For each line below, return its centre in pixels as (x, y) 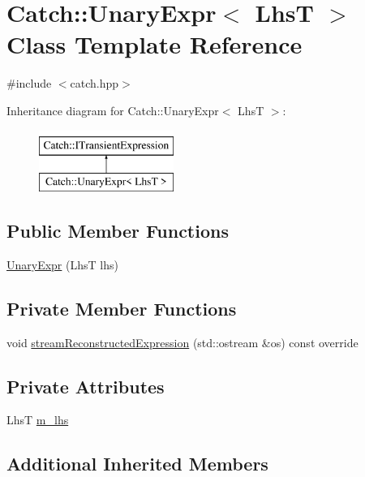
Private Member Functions (122, 308)
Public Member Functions (118, 231)
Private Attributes (86, 386)
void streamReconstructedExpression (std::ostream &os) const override (182, 342)
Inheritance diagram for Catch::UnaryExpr (113, 110)
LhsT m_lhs (38, 420)
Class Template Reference (155, 44)
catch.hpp (94, 83)
